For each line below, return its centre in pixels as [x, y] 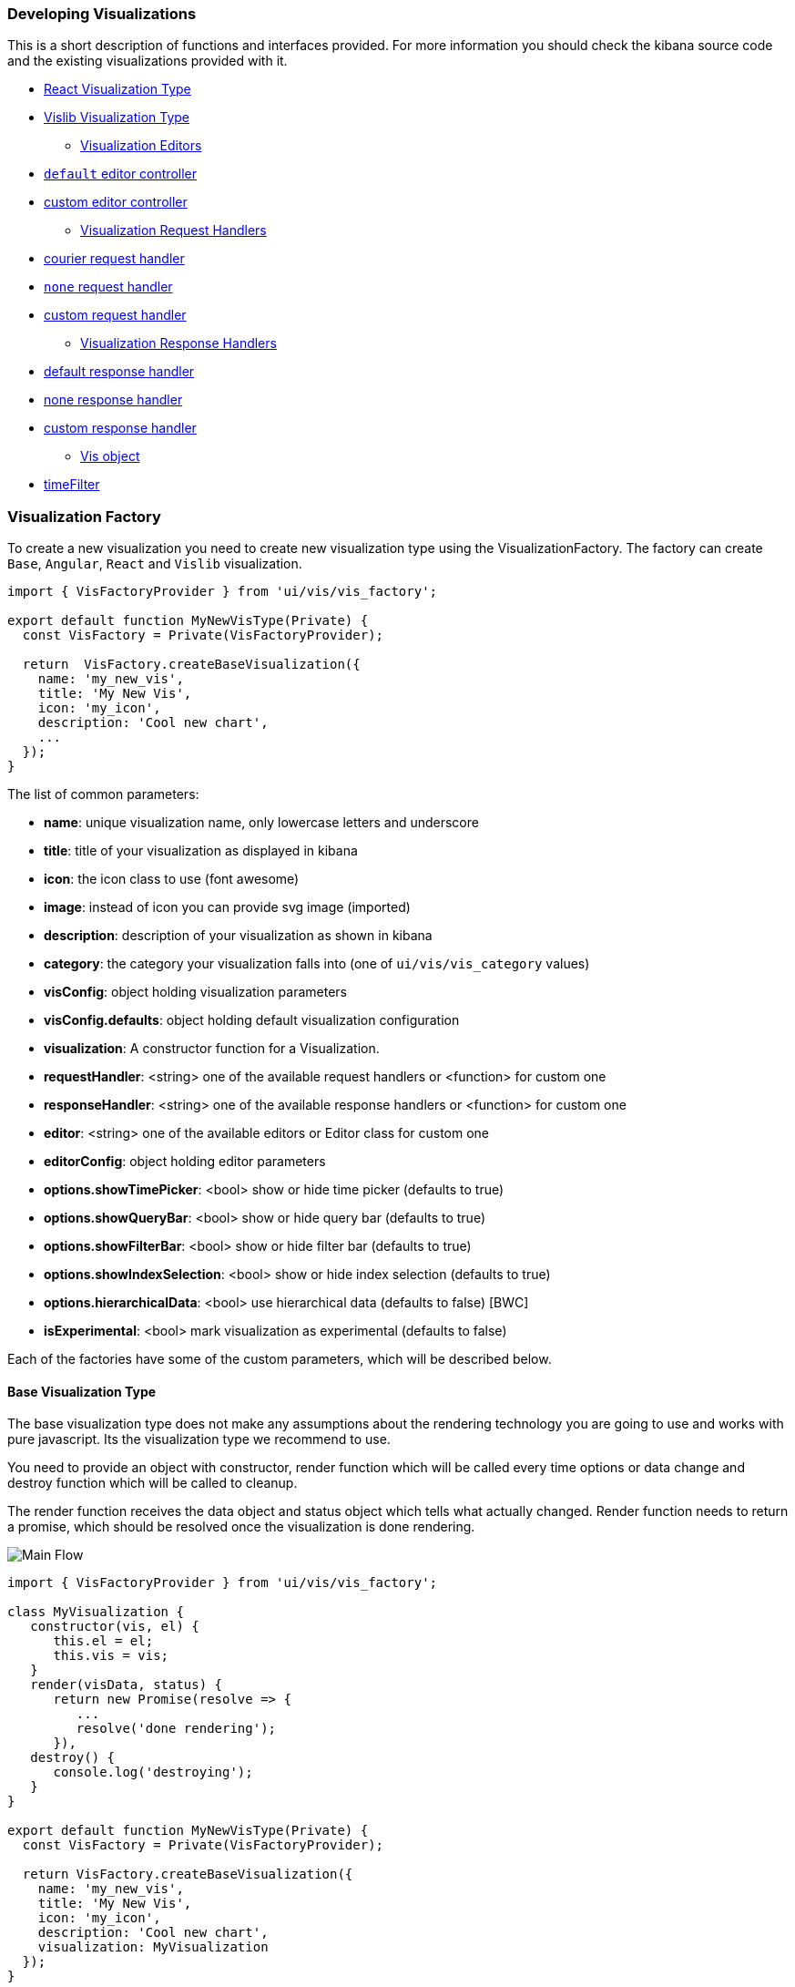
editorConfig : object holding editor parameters [185, 1162]
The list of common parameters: [103, 794]
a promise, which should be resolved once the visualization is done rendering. [241, 1527]
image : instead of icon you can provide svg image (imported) [227, 907]
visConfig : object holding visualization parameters [195, 992]
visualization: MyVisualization [153, 1947]
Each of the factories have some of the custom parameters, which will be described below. [280, 1359]
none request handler [108, 287]
